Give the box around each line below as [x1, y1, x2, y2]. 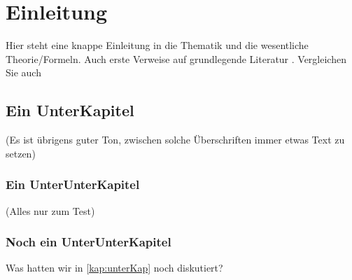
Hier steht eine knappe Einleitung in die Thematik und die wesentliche [6, 38, 309, 52]
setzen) [6, 146, 36, 160]
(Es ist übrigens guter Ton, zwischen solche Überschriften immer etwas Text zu [6, 132, 345, 147]
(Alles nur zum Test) [6, 203, 95, 218]
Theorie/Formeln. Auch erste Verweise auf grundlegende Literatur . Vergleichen [6, 51, 346, 66]
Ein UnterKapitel [6, 99, 134, 121]
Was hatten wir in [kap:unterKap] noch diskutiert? [6, 260, 223, 275]
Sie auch [6, 65, 41, 80]
